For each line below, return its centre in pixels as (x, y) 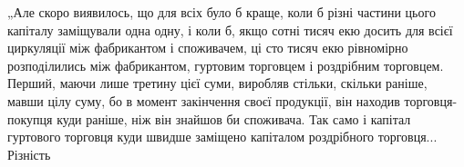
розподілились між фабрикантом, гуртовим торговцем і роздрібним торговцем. (226, 65)
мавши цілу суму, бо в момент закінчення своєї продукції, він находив (204, 100)
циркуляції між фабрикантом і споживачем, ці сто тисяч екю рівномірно (208, 48)
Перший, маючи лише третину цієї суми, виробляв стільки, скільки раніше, (217, 83)
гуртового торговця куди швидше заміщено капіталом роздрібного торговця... (222, 137)
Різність (29, 154)
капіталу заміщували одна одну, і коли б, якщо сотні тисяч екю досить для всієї (230, 29)
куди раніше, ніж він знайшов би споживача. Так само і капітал (234, 118)
